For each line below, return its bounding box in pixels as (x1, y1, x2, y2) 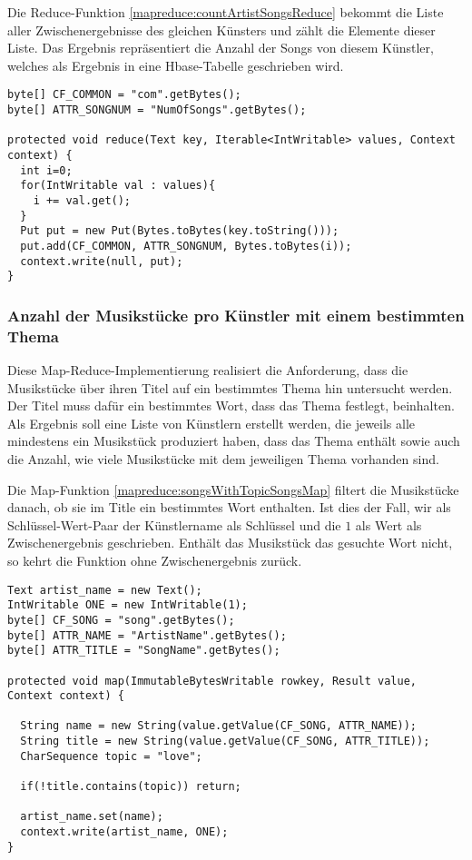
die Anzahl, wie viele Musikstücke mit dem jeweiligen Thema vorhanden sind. (7, 450, 439, 469)
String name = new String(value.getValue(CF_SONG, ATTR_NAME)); (20, 719, 418, 733)
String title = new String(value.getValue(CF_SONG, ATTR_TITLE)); (20, 735, 430, 748)
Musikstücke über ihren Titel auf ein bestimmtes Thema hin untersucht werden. (7, 378, 453, 397)
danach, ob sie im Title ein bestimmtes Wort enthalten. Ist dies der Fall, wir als (7, 498, 451, 517)
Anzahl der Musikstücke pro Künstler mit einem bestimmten (7, 303, 465, 326)
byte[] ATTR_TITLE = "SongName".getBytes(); (7, 644, 280, 657)
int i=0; (20, 163, 73, 177)
